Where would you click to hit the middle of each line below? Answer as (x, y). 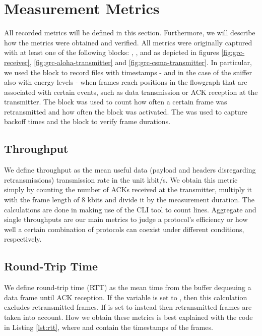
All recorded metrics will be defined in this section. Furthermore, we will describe (130, 33)
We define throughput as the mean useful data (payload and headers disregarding (130, 170)
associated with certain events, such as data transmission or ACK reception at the (131, 92)
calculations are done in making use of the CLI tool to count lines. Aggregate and (130, 209)
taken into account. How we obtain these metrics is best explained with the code (128, 317)
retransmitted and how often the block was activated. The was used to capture (126, 111)
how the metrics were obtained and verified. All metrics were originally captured (128, 42)
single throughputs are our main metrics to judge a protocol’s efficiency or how (126, 219)
